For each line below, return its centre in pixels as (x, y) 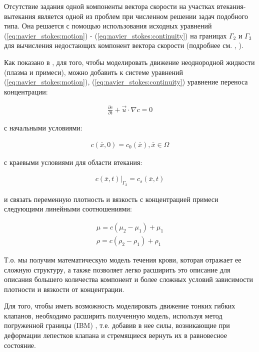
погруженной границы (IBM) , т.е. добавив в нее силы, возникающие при (117, 325)
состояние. (20, 345)
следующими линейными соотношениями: (68, 209)
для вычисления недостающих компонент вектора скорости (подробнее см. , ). (124, 45)
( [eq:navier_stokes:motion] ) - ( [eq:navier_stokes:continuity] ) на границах (115, 35)
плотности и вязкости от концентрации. (64, 289)
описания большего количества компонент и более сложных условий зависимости (129, 279)
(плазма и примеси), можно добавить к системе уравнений (93, 72)
